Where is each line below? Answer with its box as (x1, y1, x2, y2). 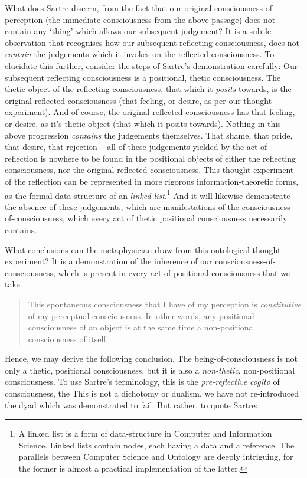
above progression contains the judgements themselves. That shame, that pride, (5, 129, 293, 141)
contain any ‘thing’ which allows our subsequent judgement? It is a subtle (5, 25, 272, 37)
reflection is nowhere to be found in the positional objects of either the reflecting (5, 152, 296, 164)
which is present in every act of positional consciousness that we (58, 266, 290, 279)
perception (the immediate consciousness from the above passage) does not (5, 13, 276, 25)
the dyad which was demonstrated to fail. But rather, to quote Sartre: (5, 398, 258, 411)
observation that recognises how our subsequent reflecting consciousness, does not (5, 36, 300, 48)
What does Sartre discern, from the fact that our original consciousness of (5, 2, 272, 14)
